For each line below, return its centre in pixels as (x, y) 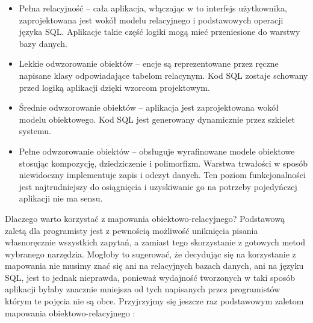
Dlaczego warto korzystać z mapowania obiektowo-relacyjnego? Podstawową (145, 218)
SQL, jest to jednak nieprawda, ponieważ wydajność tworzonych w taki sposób (150, 277)
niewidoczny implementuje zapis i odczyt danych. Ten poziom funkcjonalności (162, 175)
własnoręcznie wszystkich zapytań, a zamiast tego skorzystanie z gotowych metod (155, 242)
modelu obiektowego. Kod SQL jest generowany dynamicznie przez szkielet (157, 119)
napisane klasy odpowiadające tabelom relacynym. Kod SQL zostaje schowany (163, 75)
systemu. (35, 131)
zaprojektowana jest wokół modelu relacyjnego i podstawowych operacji (151, 20)
